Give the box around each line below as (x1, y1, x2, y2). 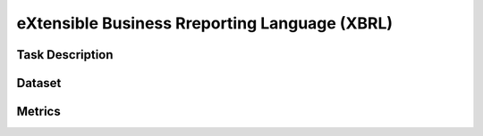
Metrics (16, 104, 62, 119)
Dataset (16, 76, 62, 91)
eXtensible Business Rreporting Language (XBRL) (16, 13, 394, 33)
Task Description (16, 47, 114, 62)
